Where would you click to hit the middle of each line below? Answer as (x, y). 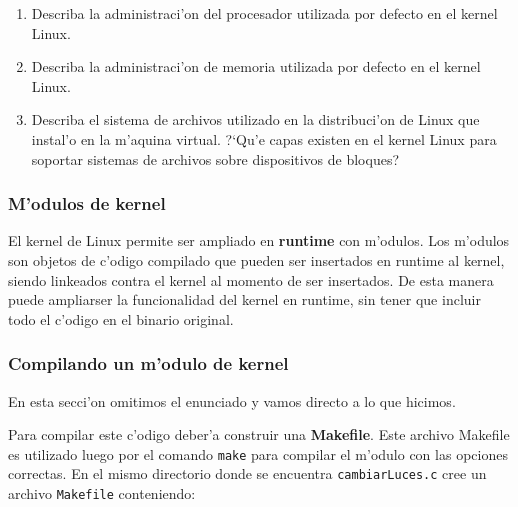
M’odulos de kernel (87, 203)
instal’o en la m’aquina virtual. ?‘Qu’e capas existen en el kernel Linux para (264, 138)
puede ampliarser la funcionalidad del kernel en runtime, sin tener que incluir (244, 299)
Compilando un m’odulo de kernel (148, 363)
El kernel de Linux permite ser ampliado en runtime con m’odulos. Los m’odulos (259, 240)
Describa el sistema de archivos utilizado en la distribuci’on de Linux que (255, 119)
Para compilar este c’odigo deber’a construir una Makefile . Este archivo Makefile (259, 434)
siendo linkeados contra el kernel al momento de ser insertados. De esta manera (251, 279)
